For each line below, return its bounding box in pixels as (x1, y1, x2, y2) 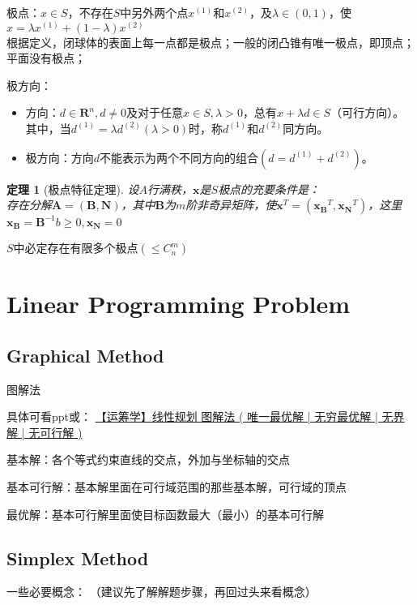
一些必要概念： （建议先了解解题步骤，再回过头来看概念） (6, 583, 317, 600)
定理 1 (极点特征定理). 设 (6, 180, 139, 197)
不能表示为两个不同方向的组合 (100, 148, 259, 165)
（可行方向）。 (330, 104, 405, 121)
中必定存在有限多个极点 (13, 239, 138, 256)
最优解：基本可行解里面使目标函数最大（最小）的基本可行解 (6, 505, 324, 522)
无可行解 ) (28, 423, 83, 440)
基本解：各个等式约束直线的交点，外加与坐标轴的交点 (6, 451, 290, 468)
